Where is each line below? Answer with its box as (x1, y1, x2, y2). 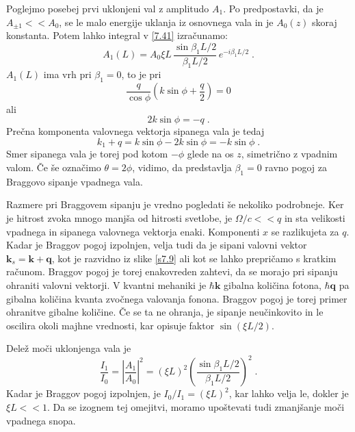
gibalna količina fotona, (224, 277, 321, 292)
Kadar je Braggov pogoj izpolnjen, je (6, 386, 161, 401)
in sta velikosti (284, 211, 345, 225)
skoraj (312, 14, 337, 29)
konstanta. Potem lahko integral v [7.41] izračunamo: (6, 28, 228, 42)
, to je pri (121, 67, 161, 81)
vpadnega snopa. (6, 413, 76, 427)
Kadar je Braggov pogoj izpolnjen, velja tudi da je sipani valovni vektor (6, 238, 307, 252)
